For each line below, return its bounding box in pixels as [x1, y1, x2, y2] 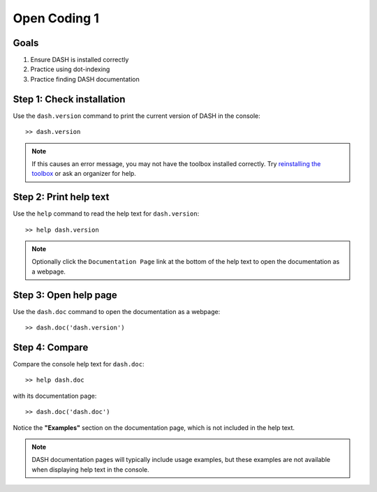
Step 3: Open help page [13, 289, 118, 301]
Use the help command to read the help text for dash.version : [13, 209, 200, 218]
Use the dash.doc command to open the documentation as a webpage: [13, 307, 221, 315]
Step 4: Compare [13, 341, 89, 353]
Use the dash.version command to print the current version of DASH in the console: [13, 112, 261, 120]
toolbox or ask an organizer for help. [31, 170, 136, 178]
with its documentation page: [13, 392, 97, 400]
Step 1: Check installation [13, 93, 126, 105]
